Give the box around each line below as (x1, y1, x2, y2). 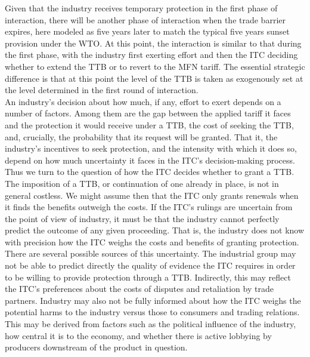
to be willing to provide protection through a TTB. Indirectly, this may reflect (5, 270, 291, 283)
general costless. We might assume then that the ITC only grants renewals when (5, 189, 299, 201)
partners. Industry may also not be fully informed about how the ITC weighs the (5, 294, 301, 306)
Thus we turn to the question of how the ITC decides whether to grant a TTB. (5, 165, 294, 178)
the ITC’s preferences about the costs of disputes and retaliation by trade (5, 282, 274, 295)
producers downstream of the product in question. (5, 341, 188, 353)
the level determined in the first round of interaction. (5, 84, 199, 96)
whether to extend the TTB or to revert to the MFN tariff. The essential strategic (5, 60, 305, 72)
